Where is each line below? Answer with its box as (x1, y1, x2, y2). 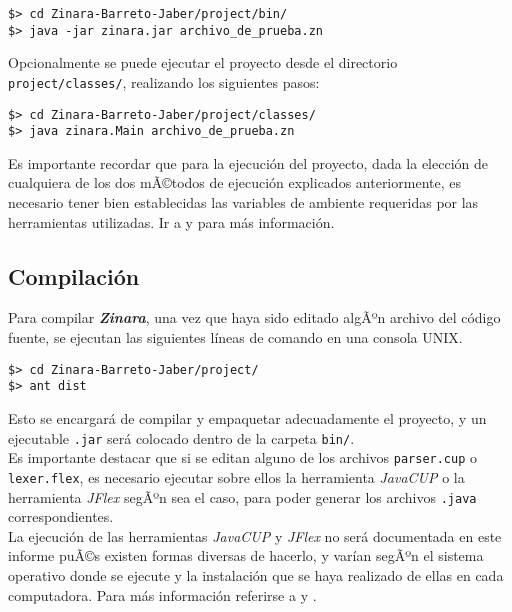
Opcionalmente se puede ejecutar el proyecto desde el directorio (8, 52, 398, 73)
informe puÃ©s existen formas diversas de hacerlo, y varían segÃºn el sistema (8, 545, 484, 566)
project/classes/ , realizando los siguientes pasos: (8, 71, 320, 92)
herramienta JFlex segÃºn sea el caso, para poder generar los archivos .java (8, 486, 477, 507)
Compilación (8, 260, 140, 291)
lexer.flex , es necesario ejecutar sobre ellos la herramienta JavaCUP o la (8, 466, 465, 487)
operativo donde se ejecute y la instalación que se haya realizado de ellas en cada (8, 564, 504, 585)
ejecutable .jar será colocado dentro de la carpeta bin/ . (8, 427, 355, 448)
